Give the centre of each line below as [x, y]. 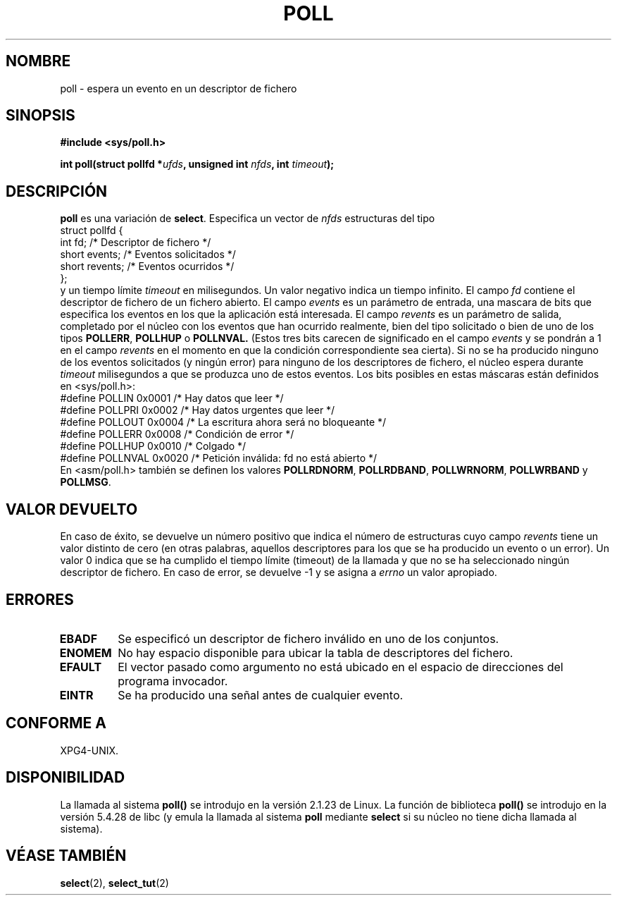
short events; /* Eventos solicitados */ [148, 255]
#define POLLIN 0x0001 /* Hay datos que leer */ [172, 398]
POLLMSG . [86, 482]
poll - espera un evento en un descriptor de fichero [179, 88]
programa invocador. [173, 681]
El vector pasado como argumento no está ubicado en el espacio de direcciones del [341, 667]
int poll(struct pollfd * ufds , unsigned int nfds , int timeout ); [197, 164]
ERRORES [40, 599]
